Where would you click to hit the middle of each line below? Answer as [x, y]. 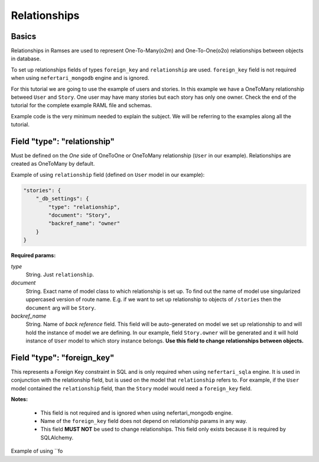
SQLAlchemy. [57, 437]
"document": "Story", [79, 215]
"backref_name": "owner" [84, 224]
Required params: [33, 256]
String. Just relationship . [60, 274]
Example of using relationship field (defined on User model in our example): [108, 175]
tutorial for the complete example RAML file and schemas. [82, 105]
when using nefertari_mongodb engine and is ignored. [80, 78]
